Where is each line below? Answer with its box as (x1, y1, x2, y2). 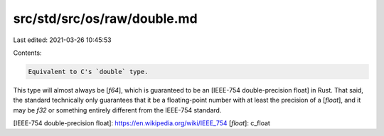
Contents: (13, 48, 42, 57)
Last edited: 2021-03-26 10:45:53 (13, 36, 112, 44)
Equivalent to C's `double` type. (28, 68, 149, 75)
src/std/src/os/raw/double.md (13, 11, 198, 26)
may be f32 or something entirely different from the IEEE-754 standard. (13, 105, 222, 114)
